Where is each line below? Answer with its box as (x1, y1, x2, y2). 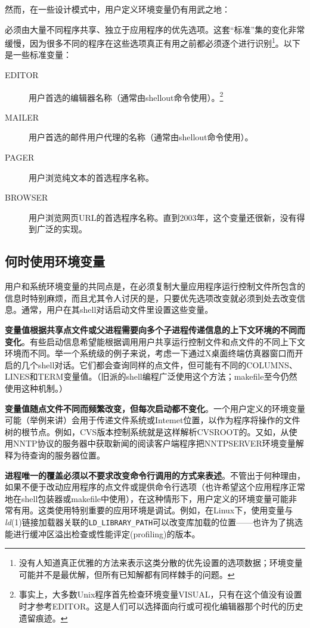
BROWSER (5, 191, 48, 204)
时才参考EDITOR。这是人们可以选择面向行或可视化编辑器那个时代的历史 (18, 599, 303, 612)
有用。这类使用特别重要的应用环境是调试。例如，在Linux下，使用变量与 (13, 504, 293, 516)
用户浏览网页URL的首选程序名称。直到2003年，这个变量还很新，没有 (29, 211, 297, 223)
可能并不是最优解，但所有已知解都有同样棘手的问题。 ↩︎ (18, 568, 235, 580)
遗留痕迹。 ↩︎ (18, 611, 68, 624)
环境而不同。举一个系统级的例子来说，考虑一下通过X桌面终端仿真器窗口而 (5, 347, 295, 359)
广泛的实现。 (36, 223, 87, 235)
